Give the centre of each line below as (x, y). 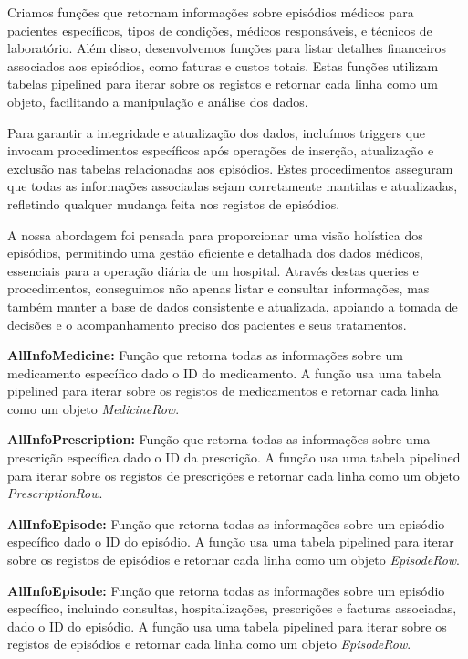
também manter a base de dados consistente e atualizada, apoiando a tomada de (233, 306)
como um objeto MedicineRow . (94, 408)
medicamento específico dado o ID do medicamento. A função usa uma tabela (224, 372)
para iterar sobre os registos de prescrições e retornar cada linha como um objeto (234, 475)
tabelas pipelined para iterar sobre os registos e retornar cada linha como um (223, 84)
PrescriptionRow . (55, 493)
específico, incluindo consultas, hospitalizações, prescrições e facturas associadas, (232, 608)
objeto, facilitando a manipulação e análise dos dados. (158, 101)
